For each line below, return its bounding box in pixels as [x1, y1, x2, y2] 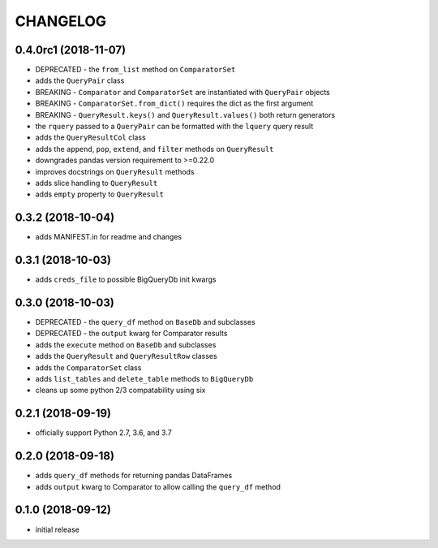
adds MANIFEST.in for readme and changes [35, 232, 182, 242]
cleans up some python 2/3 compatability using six [35, 386, 206, 395]
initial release [35, 524, 80, 534]
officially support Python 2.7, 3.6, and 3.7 [35, 428, 172, 438]
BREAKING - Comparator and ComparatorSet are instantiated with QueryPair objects [35, 87, 330, 97]
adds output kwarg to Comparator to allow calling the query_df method [35, 481, 281, 491]
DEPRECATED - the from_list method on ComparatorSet [35, 65, 236, 75]
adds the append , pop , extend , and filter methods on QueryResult [35, 144, 274, 153]
